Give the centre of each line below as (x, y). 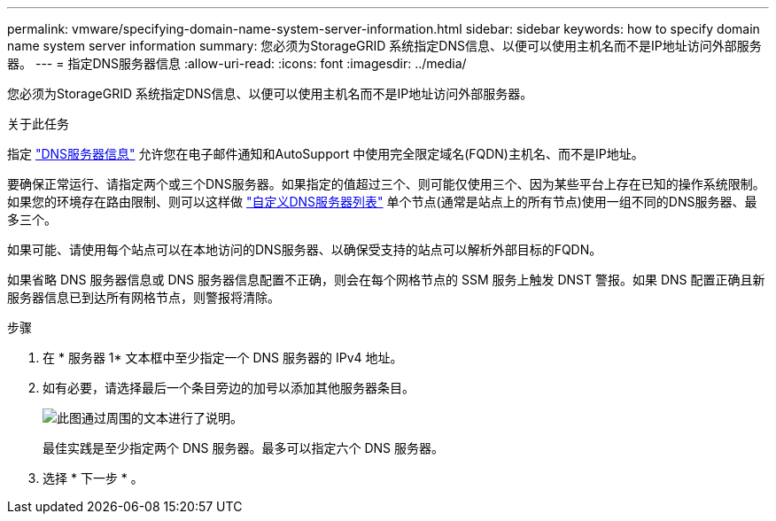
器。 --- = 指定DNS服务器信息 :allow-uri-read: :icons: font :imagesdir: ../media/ (237, 63)
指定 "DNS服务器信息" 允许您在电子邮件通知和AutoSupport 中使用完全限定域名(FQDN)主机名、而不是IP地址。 (326, 154)
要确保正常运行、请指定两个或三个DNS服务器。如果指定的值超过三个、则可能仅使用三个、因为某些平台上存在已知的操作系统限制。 (386, 184)
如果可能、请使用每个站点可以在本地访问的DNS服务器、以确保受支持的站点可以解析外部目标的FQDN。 (305, 249)
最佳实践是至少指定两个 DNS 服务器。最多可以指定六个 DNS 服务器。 (244, 448)
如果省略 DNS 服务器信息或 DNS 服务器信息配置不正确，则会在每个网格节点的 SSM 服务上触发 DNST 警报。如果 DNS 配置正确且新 (386, 280)
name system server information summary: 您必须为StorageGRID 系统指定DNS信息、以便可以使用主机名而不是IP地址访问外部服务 (384, 46)
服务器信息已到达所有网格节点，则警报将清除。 (144, 297)
